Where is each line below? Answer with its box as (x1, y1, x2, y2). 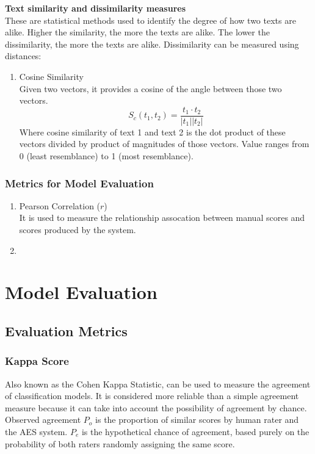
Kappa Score (5, 353, 69, 369)
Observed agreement (5, 413, 81, 426)
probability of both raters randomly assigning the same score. (5, 437, 235, 450)
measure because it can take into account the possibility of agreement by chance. (5, 401, 307, 414)
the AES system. (5, 425, 68, 438)
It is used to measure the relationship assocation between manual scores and (19, 211, 305, 224)
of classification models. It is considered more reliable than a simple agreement (5, 389, 299, 402)
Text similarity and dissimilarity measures (5, 2, 186, 14)
